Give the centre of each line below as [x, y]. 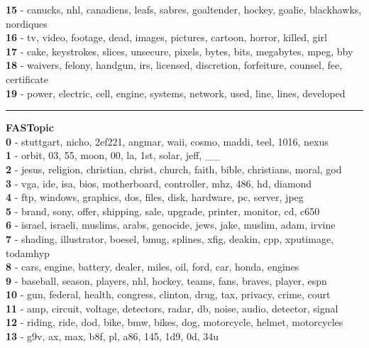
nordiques [27, 23]
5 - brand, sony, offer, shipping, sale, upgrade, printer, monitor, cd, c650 [163, 211]
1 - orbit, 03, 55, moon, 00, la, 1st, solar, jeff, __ [113, 155]
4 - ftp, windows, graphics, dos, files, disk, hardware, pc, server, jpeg [155, 197]
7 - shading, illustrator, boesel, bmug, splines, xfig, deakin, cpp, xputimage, [170, 238]
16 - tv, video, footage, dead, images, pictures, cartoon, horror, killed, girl [166, 37]
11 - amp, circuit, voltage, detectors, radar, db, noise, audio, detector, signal [172, 308]
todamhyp [28, 252]
